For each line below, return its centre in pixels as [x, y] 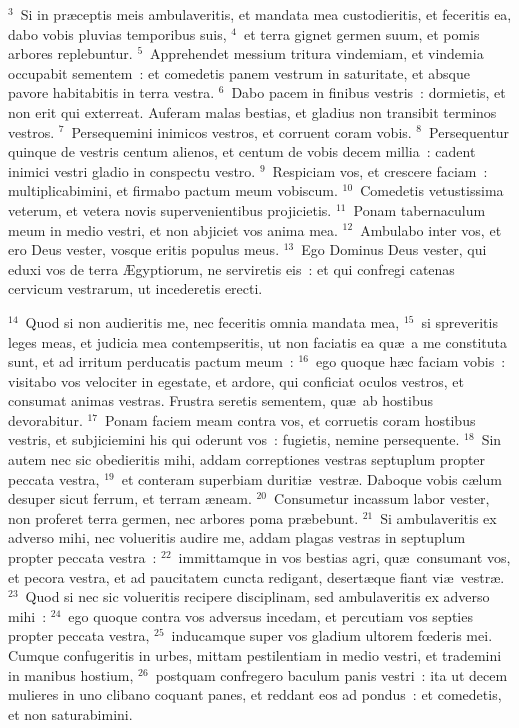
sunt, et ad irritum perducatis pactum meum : [151, 361]
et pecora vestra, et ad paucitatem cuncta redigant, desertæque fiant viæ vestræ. [256, 576]
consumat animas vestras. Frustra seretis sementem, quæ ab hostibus [220, 400]
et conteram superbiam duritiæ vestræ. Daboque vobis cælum [311, 478]
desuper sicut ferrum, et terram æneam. [130, 498]
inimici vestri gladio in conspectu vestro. [132, 170]
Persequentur [469, 131]
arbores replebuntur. [70, 53]
